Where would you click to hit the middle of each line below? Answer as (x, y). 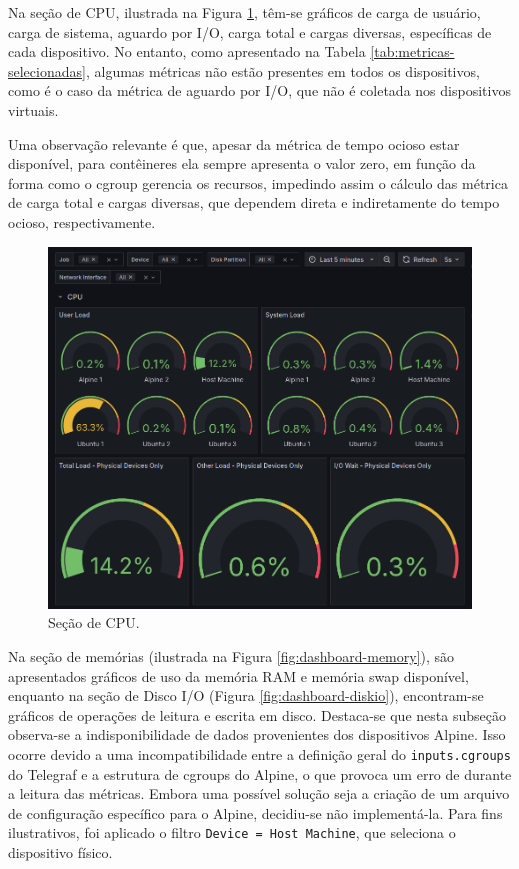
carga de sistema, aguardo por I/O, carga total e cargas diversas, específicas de (250, 31)
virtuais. (33, 109)
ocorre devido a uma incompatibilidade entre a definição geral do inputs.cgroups (259, 753)
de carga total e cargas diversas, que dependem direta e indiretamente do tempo (254, 202)
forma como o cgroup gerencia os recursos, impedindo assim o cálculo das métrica (258, 182)
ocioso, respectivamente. (82, 221)
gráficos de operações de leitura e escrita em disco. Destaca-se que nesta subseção (257, 714)
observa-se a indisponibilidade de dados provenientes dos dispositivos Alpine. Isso (257, 734)
